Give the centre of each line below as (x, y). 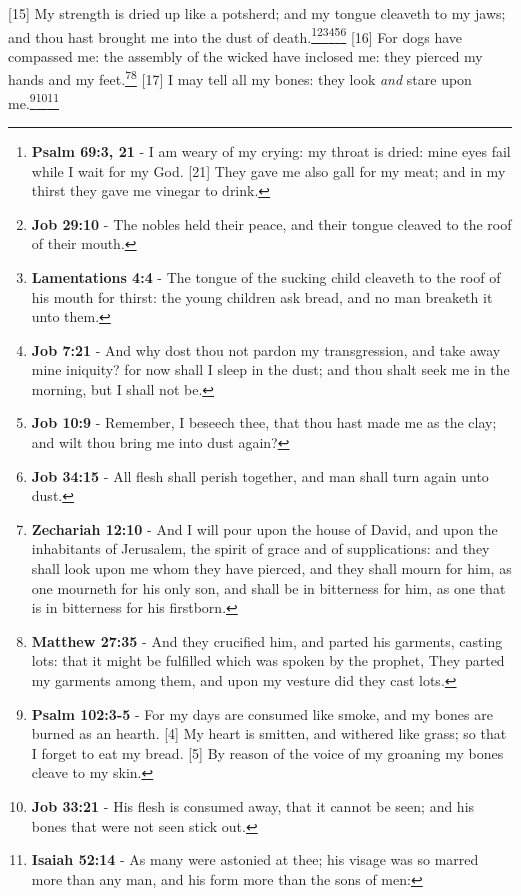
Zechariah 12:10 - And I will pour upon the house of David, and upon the (264, 528)
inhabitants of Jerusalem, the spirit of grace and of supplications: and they (260, 548)
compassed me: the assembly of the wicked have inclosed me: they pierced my (245, 55)
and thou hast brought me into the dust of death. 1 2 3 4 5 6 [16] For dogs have (235, 35)
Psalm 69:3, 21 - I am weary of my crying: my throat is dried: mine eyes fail (271, 150)
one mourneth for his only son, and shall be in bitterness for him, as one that (268, 587)
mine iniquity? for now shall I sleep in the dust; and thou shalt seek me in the (270, 369)
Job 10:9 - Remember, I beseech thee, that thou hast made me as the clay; (264, 422)
